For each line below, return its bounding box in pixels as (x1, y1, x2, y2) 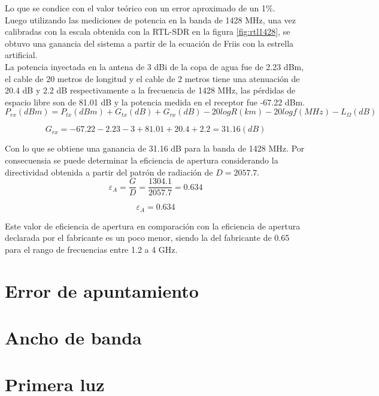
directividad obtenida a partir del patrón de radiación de (5, 165, 213, 178)
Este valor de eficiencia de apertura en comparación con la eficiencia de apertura (5, 219, 301, 232)
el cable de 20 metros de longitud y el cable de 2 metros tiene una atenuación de (5, 72, 300, 84)
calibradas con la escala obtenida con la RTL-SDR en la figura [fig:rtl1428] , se (5, 25, 290, 38)
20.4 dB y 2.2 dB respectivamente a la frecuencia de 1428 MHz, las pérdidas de (5, 84, 296, 96)
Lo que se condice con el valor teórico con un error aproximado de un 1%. (5, 2, 275, 14)
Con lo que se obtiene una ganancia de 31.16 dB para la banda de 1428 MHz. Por (5, 142, 305, 155)
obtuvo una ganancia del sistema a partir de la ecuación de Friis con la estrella (5, 37, 294, 49)
